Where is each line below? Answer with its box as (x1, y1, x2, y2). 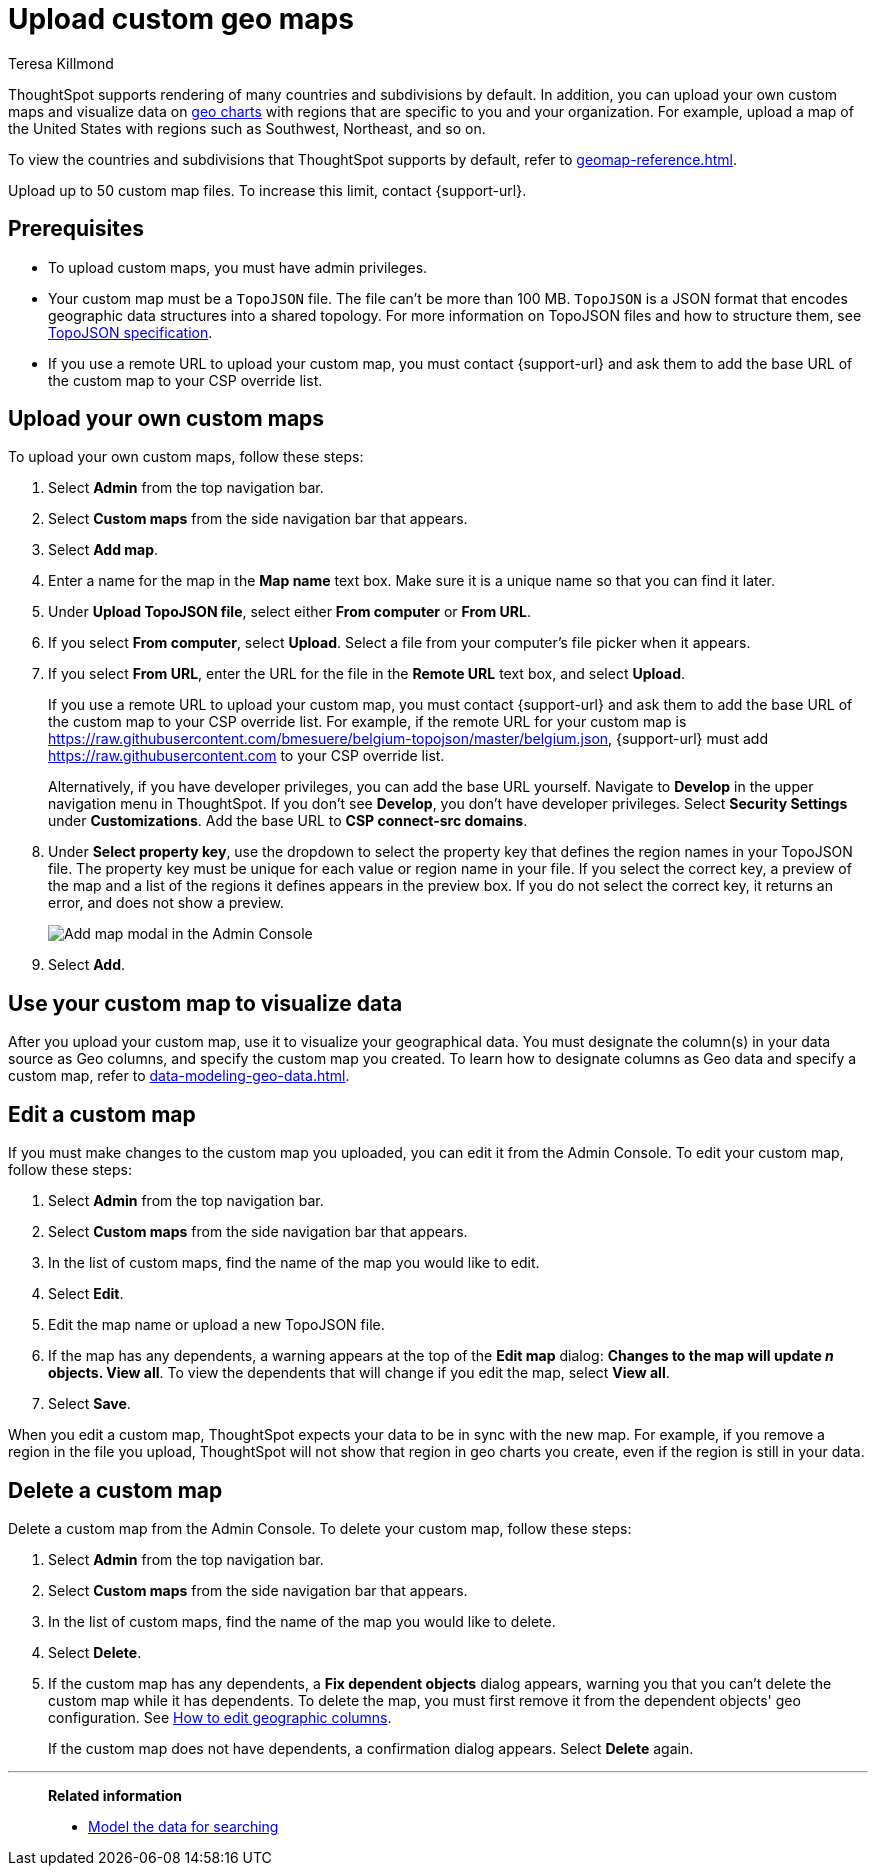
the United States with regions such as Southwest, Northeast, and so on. (8, 119, 486, 137)
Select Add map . (48, 541, 159, 559)
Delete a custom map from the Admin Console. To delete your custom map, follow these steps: (8, 1519, 632, 1537)
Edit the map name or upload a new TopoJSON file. (48, 1316, 385, 1334)
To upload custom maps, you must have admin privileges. (48, 258, 428, 276)
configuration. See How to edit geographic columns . (48, 1708, 392, 1726)
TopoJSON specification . (48, 323, 213, 341)
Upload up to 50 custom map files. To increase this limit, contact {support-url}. (8, 181, 527, 199)
